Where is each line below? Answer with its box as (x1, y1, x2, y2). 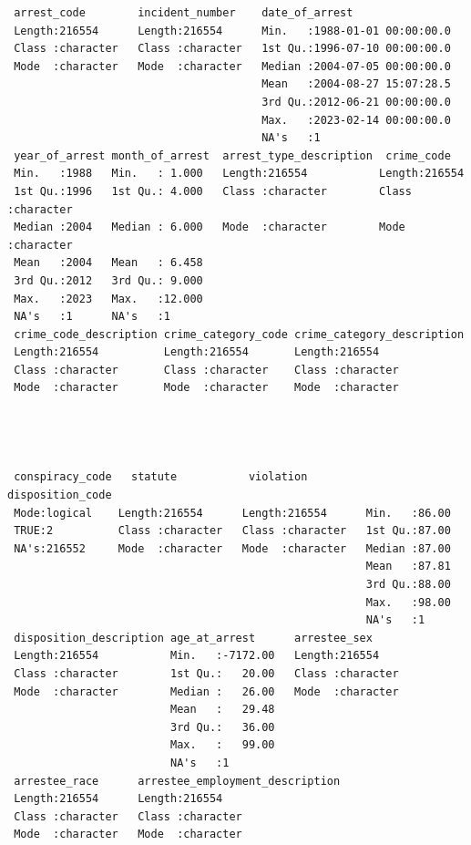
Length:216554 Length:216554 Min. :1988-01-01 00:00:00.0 (14, 24, 451, 37)
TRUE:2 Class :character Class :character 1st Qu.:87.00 (14, 524, 451, 538)
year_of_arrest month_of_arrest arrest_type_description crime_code (14, 149, 451, 162)
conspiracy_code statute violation (14, 470, 308, 484)
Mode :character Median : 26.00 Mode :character (14, 685, 399, 698)
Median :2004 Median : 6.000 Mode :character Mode (14, 221, 405, 234)
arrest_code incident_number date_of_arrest (14, 6, 353, 19)
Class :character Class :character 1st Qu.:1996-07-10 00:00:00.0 (14, 42, 451, 56)
